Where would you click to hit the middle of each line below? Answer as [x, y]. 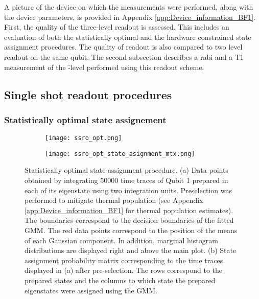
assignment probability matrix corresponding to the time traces [124, 260]
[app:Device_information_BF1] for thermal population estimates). [129, 210]
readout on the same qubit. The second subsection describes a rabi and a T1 [124, 56]
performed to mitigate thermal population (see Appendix [114, 200]
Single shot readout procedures [88, 94]
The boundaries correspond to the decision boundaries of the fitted [129, 220]
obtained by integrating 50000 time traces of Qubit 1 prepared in [126, 180]
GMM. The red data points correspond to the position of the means [131, 230]
